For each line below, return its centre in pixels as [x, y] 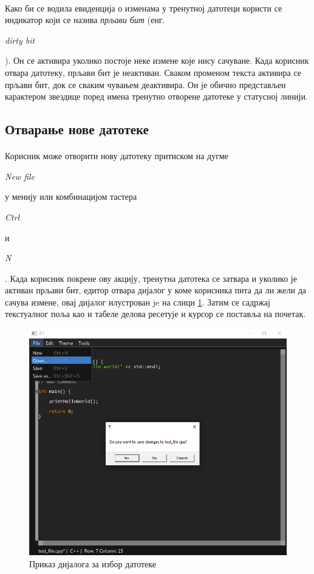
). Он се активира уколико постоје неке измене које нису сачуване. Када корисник [157, 60]
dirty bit [20, 40]
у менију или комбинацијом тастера [71, 196]
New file [20, 176]
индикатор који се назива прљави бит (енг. [85, 20]
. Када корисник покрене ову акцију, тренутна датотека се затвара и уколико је [151, 278]
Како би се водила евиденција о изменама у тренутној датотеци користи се [144, 8]
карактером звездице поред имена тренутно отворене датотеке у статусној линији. [156, 96]
